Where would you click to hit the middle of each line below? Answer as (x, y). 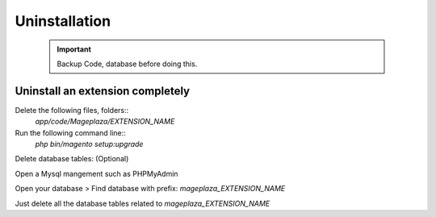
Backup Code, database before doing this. (127, 64)
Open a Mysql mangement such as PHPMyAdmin (96, 173)
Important (74, 49)
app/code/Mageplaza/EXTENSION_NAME (105, 122)
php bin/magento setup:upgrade (89, 144)
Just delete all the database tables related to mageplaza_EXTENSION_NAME (143, 203)
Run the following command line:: (71, 132)
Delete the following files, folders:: (72, 110)
